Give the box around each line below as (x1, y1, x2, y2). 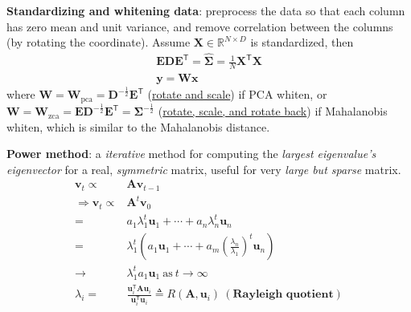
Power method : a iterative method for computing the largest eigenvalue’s (6, 145, 376, 162)
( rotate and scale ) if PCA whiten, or (147, 86, 327, 103)
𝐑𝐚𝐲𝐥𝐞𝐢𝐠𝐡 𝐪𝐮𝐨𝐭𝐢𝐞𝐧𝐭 (232, 289, 334, 301)
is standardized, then (250, 34, 354, 51)
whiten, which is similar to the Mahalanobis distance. (6, 118, 270, 135)
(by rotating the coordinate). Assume (6, 34, 191, 51)
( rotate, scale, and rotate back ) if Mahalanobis (158, 103, 388, 120)
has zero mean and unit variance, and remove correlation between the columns (6, 18, 393, 34)
